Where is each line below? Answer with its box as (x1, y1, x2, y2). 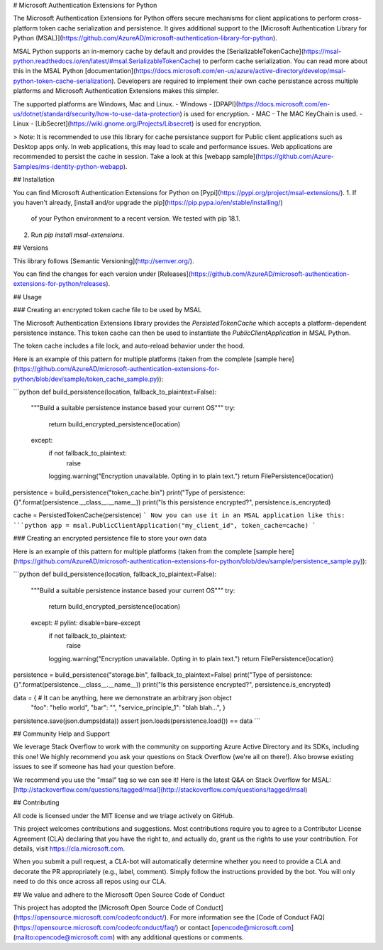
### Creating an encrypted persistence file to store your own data (13, 534, 207, 543)
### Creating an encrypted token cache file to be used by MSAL (13, 306, 202, 314)
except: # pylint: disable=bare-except (30, 618, 141, 627)
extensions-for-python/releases (13, 280, 106, 288)
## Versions (13, 243, 49, 252)
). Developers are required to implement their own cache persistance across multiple (111, 77, 359, 85)
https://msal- (303, 47, 342, 55)
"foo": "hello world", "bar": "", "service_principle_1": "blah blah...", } (30, 703, 226, 712)
